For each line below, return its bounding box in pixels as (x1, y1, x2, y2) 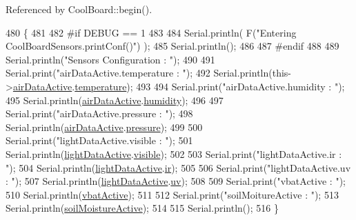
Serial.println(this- (213, 66, 291, 80)
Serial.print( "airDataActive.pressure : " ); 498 (6, 106, 193, 121)
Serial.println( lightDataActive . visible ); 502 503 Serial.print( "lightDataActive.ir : (6, 146, 342, 161)
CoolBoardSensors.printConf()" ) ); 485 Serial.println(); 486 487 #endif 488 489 (6, 39, 339, 53)
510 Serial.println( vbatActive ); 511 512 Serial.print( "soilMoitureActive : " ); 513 (6, 187, 339, 201)
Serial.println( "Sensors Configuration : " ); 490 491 (6, 52, 215, 66)
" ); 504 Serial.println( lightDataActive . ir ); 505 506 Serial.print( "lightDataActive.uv (6, 160, 351, 174)
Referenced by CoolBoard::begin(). (6, 2, 152, 16)
